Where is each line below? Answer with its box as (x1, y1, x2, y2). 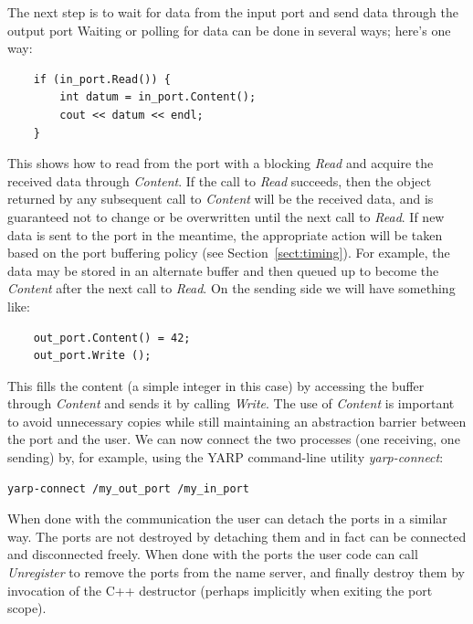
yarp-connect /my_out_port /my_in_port (7, 481, 249, 495)
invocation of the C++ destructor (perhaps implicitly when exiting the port (7, 580, 433, 599)
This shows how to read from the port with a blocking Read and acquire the (7, 153, 434, 173)
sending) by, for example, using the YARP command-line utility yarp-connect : (7, 448, 444, 467)
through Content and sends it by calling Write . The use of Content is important (7, 394, 455, 413)
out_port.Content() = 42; (33, 331, 191, 344)
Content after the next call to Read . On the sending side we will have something (7, 279, 456, 298)
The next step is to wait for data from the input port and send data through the (7, 3, 458, 21)
